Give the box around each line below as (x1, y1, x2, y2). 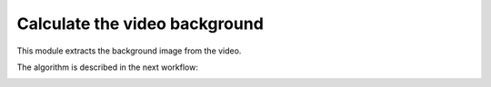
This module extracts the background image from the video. (16, 45, 242, 56)
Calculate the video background (16, 14, 264, 34)
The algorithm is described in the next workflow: (16, 62, 199, 72)
